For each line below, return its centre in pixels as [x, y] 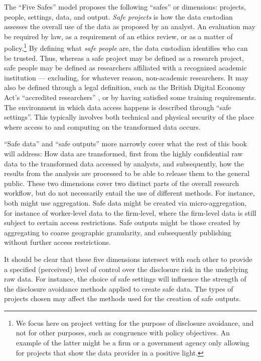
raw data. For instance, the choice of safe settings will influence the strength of [125, 279]
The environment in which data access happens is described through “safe [118, 107]
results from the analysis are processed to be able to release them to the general [127, 173]
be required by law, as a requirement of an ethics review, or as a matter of [118, 36]
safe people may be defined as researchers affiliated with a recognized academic [125, 68]
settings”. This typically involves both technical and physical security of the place [129, 117]
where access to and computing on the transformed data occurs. [102, 126]
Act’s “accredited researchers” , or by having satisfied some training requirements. [130, 97]
